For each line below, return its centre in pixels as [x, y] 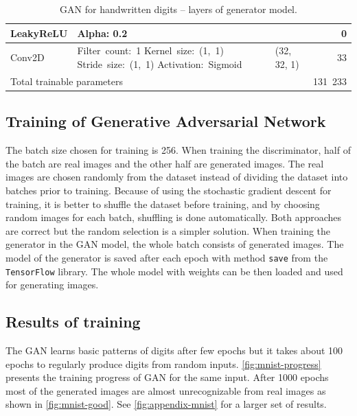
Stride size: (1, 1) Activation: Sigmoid [160, 64]
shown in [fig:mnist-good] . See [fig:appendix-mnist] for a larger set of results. [166, 404]
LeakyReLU [39, 33]
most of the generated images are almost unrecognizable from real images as [166, 390]
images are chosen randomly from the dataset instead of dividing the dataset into [177, 177]
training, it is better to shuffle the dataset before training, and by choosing [163, 204]
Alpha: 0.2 [102, 33]
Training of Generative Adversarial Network [166, 121]
